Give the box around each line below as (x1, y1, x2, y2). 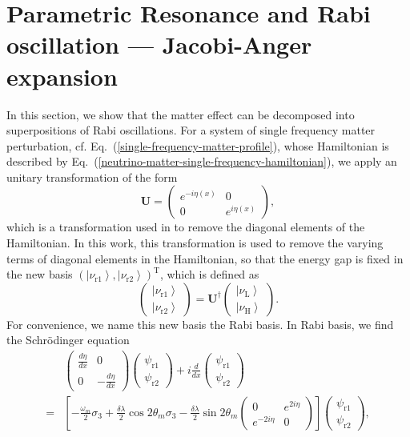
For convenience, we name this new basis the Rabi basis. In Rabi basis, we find (6, 315, 394, 332)
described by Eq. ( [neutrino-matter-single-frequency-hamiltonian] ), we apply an (6, 153, 397, 170)
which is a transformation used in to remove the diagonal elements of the (6, 218, 365, 235)
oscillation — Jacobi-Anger (6, 28, 312, 61)
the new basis (6, 266, 73, 283)
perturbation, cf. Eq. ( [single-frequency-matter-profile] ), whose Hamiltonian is (6, 137, 389, 154)
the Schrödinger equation (6, 331, 130, 348)
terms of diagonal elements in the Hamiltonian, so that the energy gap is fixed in (6, 250, 404, 267)
